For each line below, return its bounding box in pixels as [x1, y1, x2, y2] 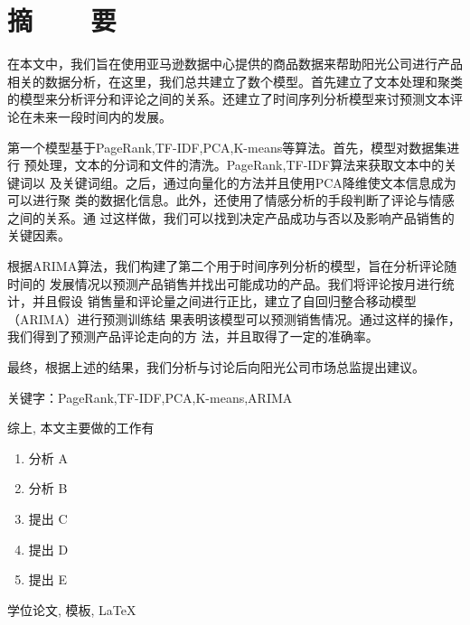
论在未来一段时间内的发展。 [7, 107, 172, 126]
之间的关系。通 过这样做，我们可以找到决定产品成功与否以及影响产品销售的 [7, 208, 455, 227]
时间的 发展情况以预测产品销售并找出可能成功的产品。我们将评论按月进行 [7, 274, 442, 293]
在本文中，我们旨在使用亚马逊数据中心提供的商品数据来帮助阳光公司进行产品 [7, 54, 463, 73]
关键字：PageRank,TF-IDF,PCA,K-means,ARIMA [7, 387, 293, 406]
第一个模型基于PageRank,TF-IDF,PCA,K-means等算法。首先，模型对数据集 [7, 137, 447, 156]
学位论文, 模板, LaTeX [7, 600, 136, 619]
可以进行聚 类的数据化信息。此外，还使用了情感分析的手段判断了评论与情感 [7, 191, 455, 210]
